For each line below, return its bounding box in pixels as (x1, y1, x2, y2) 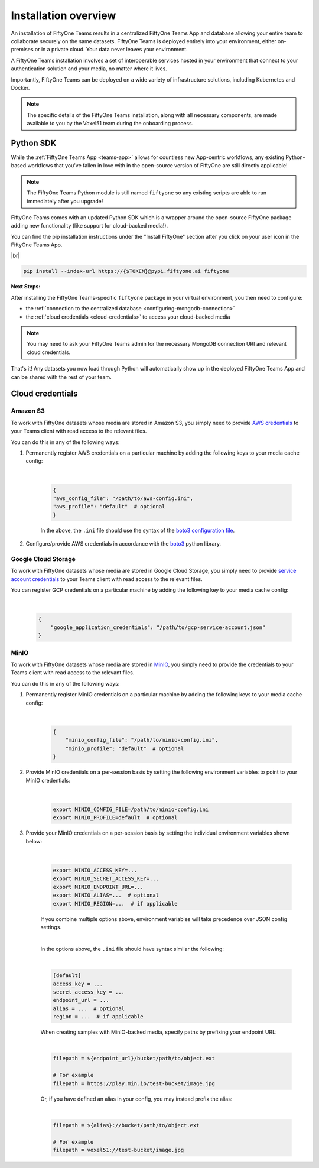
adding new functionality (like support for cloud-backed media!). (11, 222, 168, 229)
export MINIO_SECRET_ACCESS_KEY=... (53, 875, 159, 882)
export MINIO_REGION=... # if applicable (53, 900, 178, 907)
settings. (40, 923, 62, 930)
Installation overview (11, 9, 116, 22)
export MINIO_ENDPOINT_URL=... (53, 884, 144, 890)
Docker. (11, 84, 30, 91)
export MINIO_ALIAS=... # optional (53, 892, 159, 898)
